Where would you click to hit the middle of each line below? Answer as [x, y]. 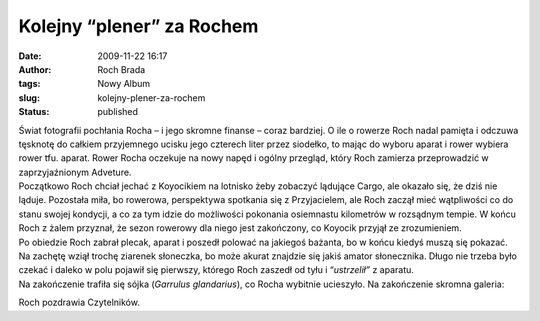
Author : [35, 69]
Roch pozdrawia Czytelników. [79, 302]
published [118, 112]
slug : [29, 97]
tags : [29, 84]
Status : [34, 112]
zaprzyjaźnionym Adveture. [75, 172]
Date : [30, 56]
